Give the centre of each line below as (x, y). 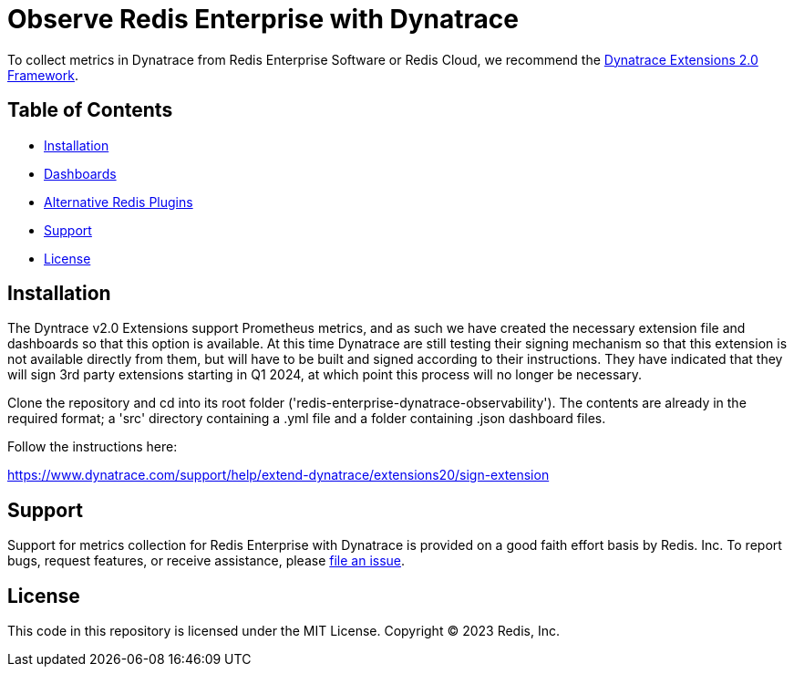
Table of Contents (90, 110)
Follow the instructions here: (93, 447)
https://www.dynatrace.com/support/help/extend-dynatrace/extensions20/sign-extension (278, 475)
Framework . (43, 75)
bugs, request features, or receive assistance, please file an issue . (206, 561)
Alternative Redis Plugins (119, 202)
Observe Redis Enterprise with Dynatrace (263, 19)
